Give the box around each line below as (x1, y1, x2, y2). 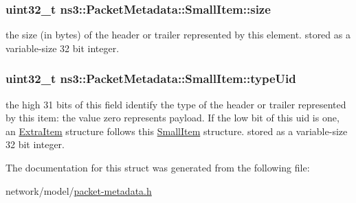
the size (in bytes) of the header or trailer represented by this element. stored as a (5, 27, 351, 42)
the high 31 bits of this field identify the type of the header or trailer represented (5, 97, 346, 111)
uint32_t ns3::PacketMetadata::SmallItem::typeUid (5, 70, 296, 87)
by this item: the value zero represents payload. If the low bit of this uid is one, (5, 110, 340, 125)
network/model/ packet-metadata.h (5, 183, 152, 198)
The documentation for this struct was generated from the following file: (5, 160, 310, 174)
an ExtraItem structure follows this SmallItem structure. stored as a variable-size (5, 123, 348, 138)
